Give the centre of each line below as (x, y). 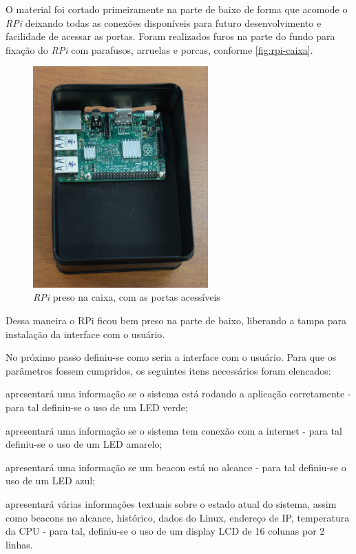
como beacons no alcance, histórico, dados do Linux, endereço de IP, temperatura (178, 517)
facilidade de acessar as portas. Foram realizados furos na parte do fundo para (170, 36)
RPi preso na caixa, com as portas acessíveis (127, 297)
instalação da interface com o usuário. (85, 334)
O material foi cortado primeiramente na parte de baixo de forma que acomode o (177, 9)
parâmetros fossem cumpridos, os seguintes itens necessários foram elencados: (168, 370)
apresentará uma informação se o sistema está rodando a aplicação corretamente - (178, 394)
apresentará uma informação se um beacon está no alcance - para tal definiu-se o (176, 467)
